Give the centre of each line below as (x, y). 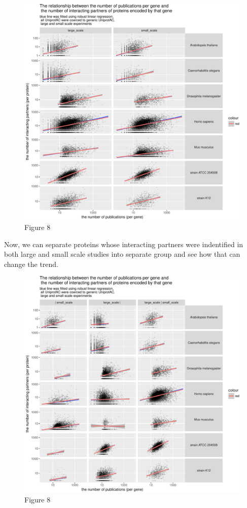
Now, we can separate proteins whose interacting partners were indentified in (124, 244)
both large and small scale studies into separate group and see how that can (122, 254)
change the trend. (31, 264)
